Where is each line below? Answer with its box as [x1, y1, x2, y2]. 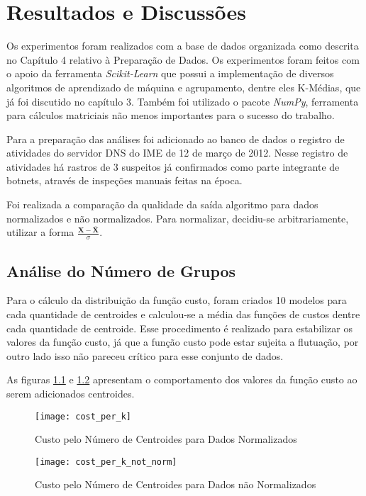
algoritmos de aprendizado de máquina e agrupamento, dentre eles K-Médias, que [6, 79, 361, 94]
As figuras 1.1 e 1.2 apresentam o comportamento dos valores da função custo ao [6, 372, 357, 387]
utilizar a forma [6, 225, 74, 239]
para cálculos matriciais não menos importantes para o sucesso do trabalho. [6, 108, 335, 123]
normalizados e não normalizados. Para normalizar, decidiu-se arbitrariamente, [6, 210, 349, 225]
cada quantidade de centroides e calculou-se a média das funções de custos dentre [6, 306, 360, 321]
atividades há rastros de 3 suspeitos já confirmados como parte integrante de [6, 159, 340, 174]
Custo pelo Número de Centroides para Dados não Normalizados [35, 477, 316, 492]
